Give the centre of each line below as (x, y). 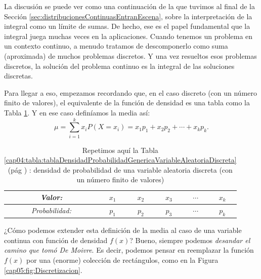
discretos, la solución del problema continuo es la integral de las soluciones (119, 66)
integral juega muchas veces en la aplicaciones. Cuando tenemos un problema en (128, 36)
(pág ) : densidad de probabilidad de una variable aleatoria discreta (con (120, 169)
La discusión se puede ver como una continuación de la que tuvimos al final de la (129, 6)
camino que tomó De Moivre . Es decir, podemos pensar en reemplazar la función (129, 250)
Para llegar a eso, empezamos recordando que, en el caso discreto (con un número (131, 92)
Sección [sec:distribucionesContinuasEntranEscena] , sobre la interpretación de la (128, 16)
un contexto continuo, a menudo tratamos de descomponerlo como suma (116, 46)
